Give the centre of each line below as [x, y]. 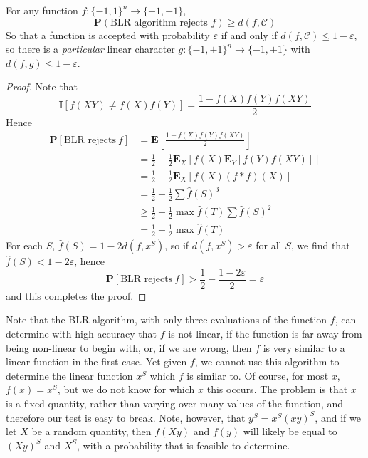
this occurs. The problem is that [277, 389]
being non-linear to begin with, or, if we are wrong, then [129, 347]
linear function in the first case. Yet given [96, 361]
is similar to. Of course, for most [258, 375]
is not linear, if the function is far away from [265, 334]
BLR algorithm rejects [159, 22]
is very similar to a [304, 347]
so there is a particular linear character [90, 49]
